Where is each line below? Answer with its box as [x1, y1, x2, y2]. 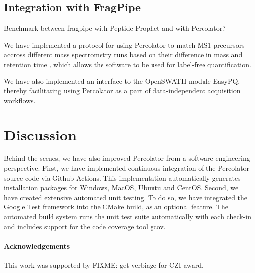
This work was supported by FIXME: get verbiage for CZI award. [4, 260, 204, 270]
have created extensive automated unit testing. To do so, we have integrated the [4, 192, 248, 202]
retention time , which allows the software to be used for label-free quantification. [4, 59, 251, 69]
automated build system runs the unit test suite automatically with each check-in [4, 211, 251, 222]
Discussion [4, 124, 77, 144]
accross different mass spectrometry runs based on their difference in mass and [4, 49, 243, 60]
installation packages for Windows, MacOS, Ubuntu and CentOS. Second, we [4, 182, 239, 193]
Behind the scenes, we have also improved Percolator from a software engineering [4, 153, 250, 163]
